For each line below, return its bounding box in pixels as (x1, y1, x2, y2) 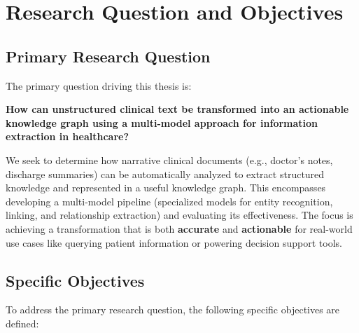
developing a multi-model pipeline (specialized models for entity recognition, (6, 193, 333, 208)
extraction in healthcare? (6, 129, 129, 144)
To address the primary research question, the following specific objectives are (6, 302, 340, 317)
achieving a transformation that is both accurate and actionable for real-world (6, 221, 353, 236)
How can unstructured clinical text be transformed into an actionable (6, 102, 349, 116)
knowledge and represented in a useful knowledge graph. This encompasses (6, 180, 326, 195)
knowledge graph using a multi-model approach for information (6, 115, 318, 130)
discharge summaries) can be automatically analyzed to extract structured (6, 166, 325, 181)
